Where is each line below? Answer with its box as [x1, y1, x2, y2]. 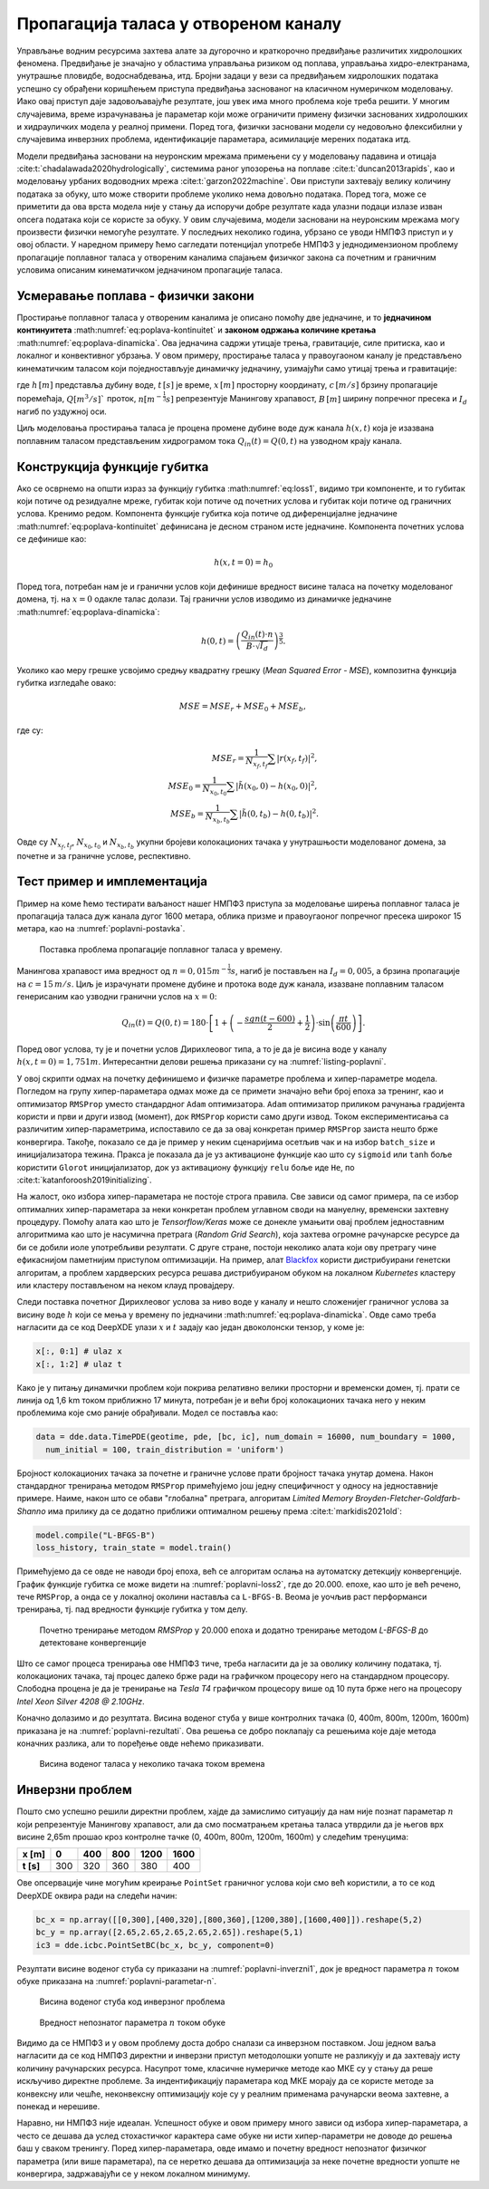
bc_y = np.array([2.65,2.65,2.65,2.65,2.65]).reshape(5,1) [35, 1927, 303, 1938]
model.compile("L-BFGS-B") [35, 1529, 156, 1540]
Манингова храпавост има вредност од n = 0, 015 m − [16, 965, 227, 977]
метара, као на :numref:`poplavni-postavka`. [16, 923, 186, 934]
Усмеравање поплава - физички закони [16, 288, 254, 304]
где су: [16, 725, 44, 736]
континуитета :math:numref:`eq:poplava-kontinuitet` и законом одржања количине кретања [16, 324, 377, 335]
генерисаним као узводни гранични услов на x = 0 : [16, 991, 217, 1001]
